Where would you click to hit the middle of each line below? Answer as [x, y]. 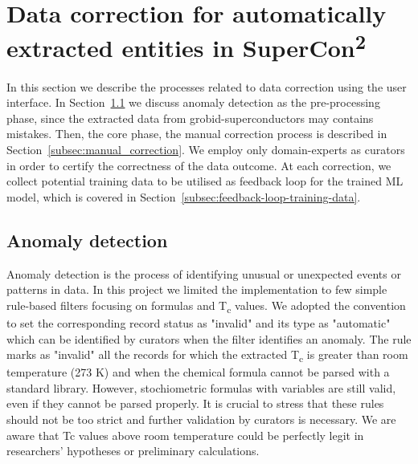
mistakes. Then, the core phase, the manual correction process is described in [197, 134]
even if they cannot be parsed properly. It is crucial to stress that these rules [195, 403]
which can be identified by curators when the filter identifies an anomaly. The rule [209, 338]
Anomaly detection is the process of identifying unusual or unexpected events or [204, 273]
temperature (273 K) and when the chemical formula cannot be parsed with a [198, 372]
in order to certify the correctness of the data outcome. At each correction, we [199, 165]
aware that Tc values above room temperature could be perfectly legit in [185, 435]
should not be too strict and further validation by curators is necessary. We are [201, 419]
